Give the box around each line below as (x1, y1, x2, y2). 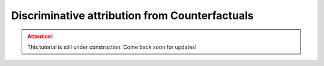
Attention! (27, 33, 53, 40)
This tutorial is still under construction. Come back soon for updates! (27, 43, 197, 51)
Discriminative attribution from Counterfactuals (11, 9, 254, 22)
